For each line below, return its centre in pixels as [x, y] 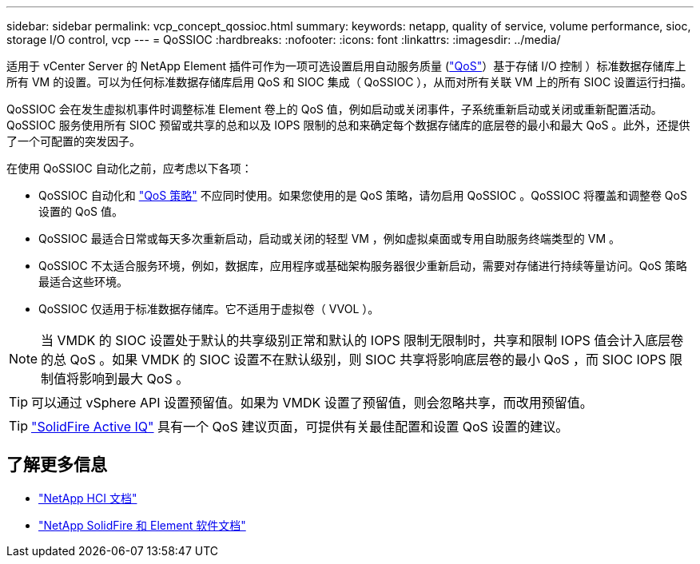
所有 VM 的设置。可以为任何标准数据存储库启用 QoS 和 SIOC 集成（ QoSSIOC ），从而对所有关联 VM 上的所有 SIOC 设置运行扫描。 [350, 82]
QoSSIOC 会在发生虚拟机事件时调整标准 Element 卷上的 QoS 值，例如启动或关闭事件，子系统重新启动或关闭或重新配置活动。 [334, 109]
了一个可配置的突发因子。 [74, 141]
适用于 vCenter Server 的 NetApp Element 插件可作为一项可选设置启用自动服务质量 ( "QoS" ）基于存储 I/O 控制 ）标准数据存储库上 [346, 66]
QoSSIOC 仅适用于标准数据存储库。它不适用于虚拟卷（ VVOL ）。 [209, 309]
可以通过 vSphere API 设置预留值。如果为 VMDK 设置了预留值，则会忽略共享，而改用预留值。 [312, 403]
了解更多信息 [57, 465]
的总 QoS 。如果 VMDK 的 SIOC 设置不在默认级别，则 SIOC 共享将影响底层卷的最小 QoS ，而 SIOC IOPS [354, 359]
